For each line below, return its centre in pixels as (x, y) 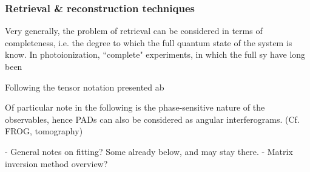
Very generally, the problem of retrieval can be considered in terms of (134, 31)
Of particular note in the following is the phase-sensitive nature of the (135, 107)
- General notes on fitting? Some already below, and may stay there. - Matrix (149, 151)
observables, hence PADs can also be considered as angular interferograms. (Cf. (152, 119)
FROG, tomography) (44, 131)
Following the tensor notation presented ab (85, 87)
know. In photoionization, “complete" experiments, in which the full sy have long (155, 54)
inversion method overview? (56, 163)
